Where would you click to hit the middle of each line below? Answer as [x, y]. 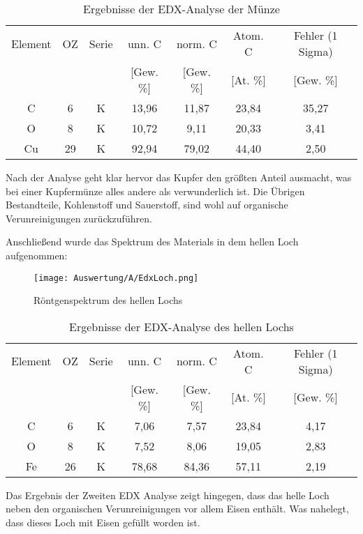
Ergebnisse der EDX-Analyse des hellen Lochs [181, 326]
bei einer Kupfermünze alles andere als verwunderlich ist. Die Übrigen [155, 191]
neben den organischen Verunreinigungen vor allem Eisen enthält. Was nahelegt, [177, 509]
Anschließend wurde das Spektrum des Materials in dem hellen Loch [152, 242]
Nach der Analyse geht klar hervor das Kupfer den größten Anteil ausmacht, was [179, 177]
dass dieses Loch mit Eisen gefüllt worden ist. [103, 522]
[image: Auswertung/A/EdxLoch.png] [116, 278]
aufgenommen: [37, 255]
